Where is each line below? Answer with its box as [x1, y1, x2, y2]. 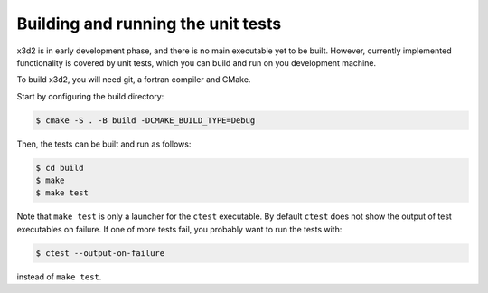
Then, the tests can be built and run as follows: [16, 138, 192, 149]
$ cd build [35, 163, 84, 173]
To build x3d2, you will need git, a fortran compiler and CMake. [16, 74, 251, 85]
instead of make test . [16, 271, 102, 282]
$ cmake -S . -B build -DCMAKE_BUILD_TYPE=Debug [35, 115, 256, 126]
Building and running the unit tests [16, 14, 282, 33]
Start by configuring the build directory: [16, 90, 164, 101]
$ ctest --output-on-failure [35, 248, 165, 258]
